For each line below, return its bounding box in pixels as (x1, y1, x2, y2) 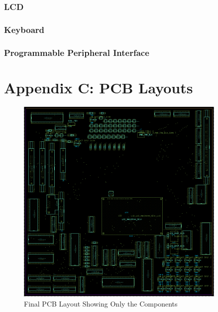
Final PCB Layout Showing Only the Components (24, 299, 178, 309)
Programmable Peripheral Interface (4, 46, 149, 58)
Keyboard (4, 23, 45, 35)
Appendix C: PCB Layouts (4, 77, 193, 97)
